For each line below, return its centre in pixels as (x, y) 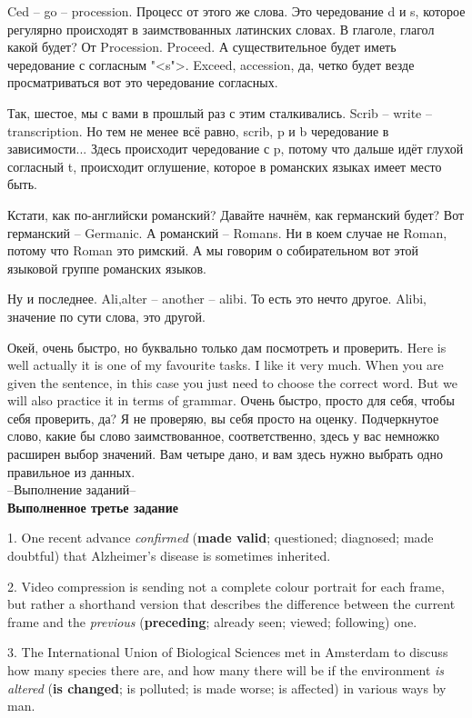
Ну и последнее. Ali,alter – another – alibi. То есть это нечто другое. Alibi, (217, 299)
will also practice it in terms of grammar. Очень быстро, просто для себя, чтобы (231, 400)
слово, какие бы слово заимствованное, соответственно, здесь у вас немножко (223, 436)
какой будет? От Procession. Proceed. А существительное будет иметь (202, 47)
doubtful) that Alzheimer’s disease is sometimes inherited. (169, 556)
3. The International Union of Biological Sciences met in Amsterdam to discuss (228, 652)
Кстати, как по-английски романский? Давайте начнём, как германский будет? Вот (236, 214)
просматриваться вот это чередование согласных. (143, 82)
